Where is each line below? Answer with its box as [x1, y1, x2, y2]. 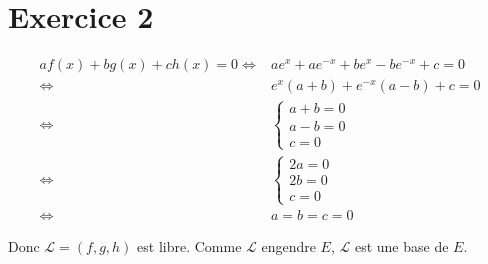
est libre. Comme [137, 236, 242, 257]
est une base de [354, 236, 449, 257]
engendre [261, 236, 316, 257]
